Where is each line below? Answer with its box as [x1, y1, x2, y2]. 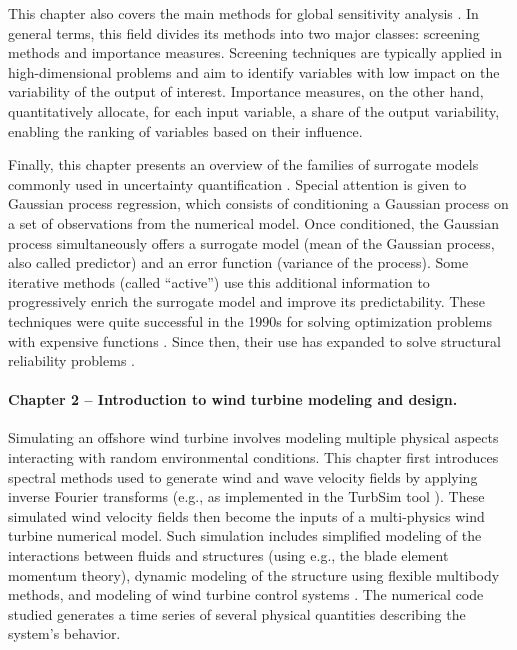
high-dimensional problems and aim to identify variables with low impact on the [8, 61, 500, 82]
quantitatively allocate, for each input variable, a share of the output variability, [8, 100, 500, 121]
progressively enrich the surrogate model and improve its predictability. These [8, 291, 486, 312]
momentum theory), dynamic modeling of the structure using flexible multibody [8, 564, 500, 585]
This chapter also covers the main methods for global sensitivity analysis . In [8, 3, 479, 23]
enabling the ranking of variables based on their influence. [8, 120, 363, 141]
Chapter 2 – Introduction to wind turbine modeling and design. [8, 389, 458, 410]
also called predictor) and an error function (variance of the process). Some [8, 252, 469, 273]
